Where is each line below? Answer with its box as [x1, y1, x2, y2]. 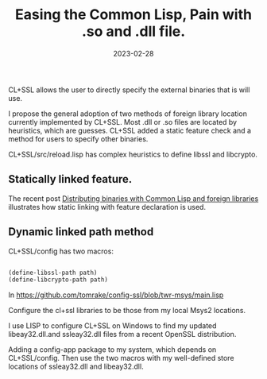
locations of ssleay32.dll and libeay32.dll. [8, 362, 145, 371]
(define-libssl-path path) [8, 269, 98, 277]
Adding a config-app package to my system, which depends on [8, 345, 217, 354]
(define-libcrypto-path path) [8, 276, 109, 284]
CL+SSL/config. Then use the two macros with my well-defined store [8, 354, 234, 363]
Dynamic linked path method [8, 225, 154, 239]
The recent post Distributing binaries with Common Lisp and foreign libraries [8, 193, 259, 203]
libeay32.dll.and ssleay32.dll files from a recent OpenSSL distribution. [8, 330, 237, 339]
